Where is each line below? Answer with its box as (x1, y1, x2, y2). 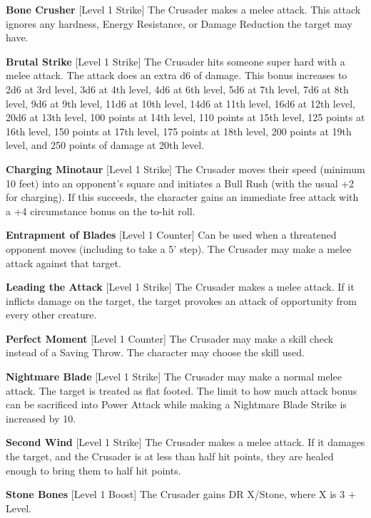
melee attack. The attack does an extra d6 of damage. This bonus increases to (6, 68, 347, 83)
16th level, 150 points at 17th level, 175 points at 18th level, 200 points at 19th (6, 123, 352, 138)
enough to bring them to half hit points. (6, 462, 181, 477)
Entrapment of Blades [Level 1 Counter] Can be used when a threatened (6, 227, 337, 242)
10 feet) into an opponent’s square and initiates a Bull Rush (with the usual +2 (6, 175, 355, 190)
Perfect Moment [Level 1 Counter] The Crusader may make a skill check (6, 331, 334, 346)
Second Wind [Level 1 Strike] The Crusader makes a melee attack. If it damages (6, 435, 365, 450)
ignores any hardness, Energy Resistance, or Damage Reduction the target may (6, 16, 352, 31)
